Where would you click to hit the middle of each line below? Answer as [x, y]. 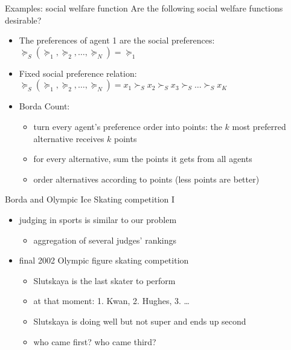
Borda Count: [44, 106]
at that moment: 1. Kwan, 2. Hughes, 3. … [111, 301]
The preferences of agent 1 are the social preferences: [117, 40]
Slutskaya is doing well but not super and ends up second [140, 321]
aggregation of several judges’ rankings [105, 240]
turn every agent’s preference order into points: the [128, 126]
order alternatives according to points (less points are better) [146, 179]
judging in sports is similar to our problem [98, 219]
